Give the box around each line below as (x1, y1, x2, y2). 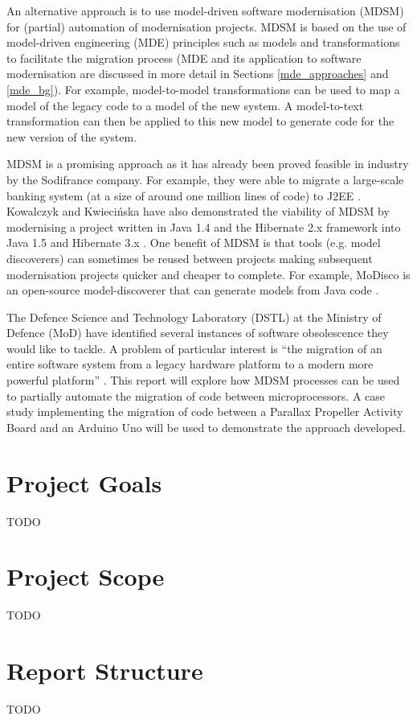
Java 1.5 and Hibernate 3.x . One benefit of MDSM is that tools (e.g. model (6, 234, 381, 251)
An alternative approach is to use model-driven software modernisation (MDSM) (6, 2, 404, 19)
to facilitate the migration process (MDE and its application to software (6, 49, 362, 66)
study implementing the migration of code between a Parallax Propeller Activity (6, 403, 403, 420)
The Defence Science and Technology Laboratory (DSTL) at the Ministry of (6, 308, 382, 325)
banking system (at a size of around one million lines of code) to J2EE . (6, 187, 361, 204)
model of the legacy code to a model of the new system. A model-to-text (6, 97, 364, 113)
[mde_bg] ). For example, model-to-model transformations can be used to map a (6, 80, 400, 97)
